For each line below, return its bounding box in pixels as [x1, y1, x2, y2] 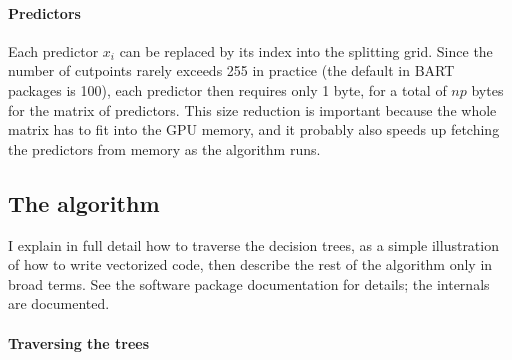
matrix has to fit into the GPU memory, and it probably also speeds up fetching [8, 119, 500, 140]
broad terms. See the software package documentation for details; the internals [8, 273, 490, 294]
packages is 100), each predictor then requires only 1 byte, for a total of [8, 79, 447, 100]
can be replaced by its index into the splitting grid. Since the [119, 40, 493, 61]
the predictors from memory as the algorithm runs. [8, 138, 321, 159]
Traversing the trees [8, 332, 150, 353]
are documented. [8, 293, 110, 314]
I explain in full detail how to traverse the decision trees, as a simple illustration [8, 234, 499, 255]
